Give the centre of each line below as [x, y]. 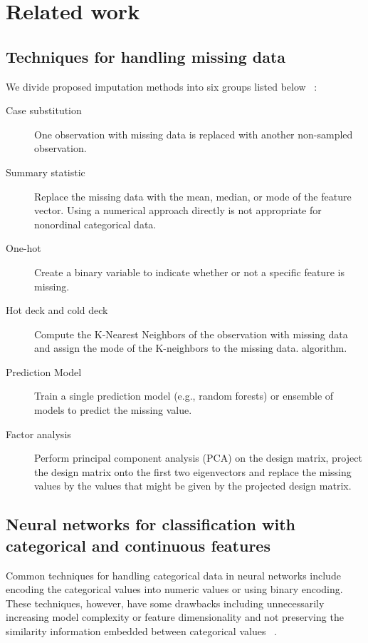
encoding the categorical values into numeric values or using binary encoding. [174, 589]
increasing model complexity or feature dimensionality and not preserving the [175, 617]
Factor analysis [38, 434]
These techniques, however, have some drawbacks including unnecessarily [165, 603]
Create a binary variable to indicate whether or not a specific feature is [189, 272]
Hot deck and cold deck [57, 310]
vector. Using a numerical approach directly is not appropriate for [178, 210]
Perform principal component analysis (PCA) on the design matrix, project [198, 458]
